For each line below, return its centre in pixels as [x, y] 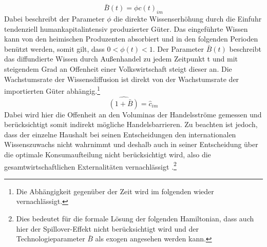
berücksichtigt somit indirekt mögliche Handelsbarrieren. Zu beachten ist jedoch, [131, 124]
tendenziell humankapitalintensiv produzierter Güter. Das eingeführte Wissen [126, 28]
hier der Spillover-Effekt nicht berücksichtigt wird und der [108, 228]
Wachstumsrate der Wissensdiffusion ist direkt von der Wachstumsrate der [122, 79]
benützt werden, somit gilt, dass [54, 48]
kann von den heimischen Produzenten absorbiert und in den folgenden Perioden [131, 39]
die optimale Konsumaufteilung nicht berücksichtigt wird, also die [108, 155]
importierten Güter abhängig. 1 [52, 90]
